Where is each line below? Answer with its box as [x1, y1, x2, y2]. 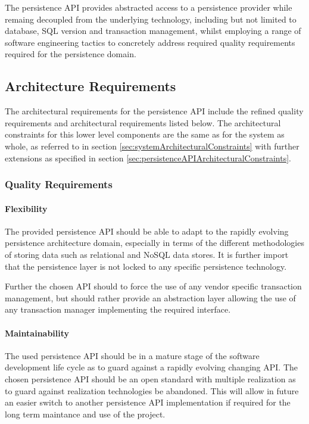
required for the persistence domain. [5, 48, 136, 60]
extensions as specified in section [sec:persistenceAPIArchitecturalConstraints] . [5, 151, 292, 164]
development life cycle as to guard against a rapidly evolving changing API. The [5, 361, 298, 373]
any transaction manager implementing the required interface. [5, 303, 231, 316]
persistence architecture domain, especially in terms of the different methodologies [5, 236, 304, 249]
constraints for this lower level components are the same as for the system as [5, 128, 285, 141]
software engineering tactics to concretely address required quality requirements [5, 36, 295, 48]
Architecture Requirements [5, 77, 176, 95]
